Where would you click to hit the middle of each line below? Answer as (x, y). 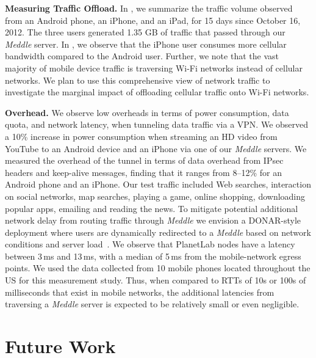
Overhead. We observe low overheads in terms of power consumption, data (147, 112)
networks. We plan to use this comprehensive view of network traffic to (138, 80)
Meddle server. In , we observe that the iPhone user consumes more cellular (146, 44)
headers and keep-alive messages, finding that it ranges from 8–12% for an (143, 172)
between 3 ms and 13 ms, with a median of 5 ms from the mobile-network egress (153, 256)
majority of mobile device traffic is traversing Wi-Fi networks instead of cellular (154, 68)
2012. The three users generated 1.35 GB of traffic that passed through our (145, 32)
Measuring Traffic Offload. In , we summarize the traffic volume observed (149, 8)
